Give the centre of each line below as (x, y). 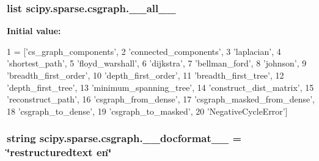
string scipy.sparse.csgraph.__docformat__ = (124, 138)
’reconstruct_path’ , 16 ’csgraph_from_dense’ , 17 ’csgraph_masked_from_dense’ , (161, 99)
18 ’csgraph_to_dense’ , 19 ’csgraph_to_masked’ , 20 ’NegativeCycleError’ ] (147, 111)
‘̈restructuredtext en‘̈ (59, 152)
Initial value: (34, 31)
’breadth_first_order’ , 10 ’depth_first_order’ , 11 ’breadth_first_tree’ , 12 (145, 75)
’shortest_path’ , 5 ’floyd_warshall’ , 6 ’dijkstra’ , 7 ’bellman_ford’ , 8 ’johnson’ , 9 (157, 63)
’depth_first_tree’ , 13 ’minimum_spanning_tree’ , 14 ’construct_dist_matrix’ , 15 (160, 87)
